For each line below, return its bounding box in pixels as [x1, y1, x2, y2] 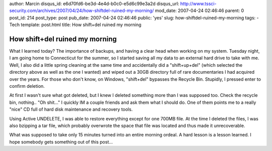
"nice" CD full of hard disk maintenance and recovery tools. [9, 106, 133, 112]
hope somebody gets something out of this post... [9, 138, 113, 145]
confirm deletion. [9, 83, 45, 89]
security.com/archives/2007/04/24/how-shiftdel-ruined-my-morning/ [9, 8, 154, 14]
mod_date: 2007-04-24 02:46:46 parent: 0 [155, 8, 244, 14]
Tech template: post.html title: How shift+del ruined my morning [9, 22, 142, 28]
